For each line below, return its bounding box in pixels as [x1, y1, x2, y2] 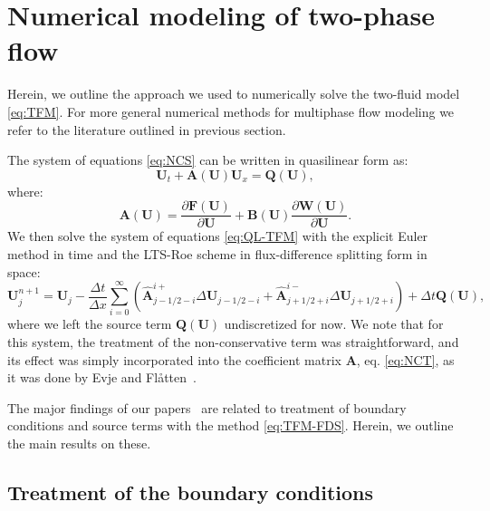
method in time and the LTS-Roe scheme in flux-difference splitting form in [7, 244, 428, 263]
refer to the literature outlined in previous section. [7, 120, 286, 139]
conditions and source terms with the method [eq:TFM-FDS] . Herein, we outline [7, 416, 454, 435]
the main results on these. [7, 434, 151, 453]
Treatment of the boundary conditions [7, 478, 374, 506]
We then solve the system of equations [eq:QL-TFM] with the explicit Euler [7, 227, 428, 246]
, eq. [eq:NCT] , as [356, 350, 455, 369]
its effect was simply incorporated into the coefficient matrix [7, 350, 341, 369]
